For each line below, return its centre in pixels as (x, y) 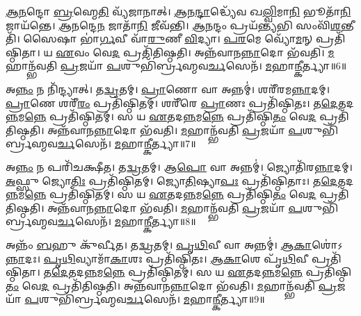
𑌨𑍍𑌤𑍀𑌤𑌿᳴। (347, 25)
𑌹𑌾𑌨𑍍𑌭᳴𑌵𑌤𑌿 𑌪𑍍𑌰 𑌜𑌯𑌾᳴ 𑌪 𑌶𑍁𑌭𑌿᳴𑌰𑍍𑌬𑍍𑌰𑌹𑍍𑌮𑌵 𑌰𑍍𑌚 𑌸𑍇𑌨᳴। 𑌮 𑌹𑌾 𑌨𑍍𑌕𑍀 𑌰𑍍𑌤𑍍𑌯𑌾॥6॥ (176, 66)
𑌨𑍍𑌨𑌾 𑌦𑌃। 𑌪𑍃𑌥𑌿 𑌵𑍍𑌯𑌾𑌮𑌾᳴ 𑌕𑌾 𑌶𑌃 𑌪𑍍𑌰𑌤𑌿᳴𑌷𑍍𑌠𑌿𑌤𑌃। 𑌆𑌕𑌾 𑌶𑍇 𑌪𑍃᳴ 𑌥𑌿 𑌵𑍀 (157, 258)
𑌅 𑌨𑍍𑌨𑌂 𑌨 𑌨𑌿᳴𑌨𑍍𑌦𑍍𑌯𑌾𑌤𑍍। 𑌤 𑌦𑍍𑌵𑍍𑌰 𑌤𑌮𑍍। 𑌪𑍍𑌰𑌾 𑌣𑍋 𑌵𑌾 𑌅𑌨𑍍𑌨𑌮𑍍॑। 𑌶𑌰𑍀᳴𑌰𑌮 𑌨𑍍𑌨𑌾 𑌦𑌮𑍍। (168, 89)
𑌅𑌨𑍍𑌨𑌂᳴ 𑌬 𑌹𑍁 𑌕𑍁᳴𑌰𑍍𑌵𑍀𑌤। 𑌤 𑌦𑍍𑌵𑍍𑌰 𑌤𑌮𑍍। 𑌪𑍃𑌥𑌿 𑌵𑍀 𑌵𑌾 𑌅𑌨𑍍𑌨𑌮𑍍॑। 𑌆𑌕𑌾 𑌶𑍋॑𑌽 (174, 244)
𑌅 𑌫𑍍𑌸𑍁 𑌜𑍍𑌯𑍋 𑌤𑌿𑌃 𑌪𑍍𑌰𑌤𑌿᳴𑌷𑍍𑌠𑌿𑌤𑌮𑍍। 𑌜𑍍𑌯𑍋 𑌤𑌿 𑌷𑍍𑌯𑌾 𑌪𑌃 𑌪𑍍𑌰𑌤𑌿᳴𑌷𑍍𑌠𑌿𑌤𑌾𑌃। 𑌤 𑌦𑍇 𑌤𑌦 (180, 180)
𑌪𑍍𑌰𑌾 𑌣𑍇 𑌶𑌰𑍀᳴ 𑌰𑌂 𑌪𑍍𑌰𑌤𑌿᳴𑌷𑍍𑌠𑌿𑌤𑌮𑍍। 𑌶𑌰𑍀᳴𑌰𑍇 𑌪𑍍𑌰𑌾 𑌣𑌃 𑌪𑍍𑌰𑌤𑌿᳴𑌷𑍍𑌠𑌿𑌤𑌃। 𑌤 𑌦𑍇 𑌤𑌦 (180, 102)
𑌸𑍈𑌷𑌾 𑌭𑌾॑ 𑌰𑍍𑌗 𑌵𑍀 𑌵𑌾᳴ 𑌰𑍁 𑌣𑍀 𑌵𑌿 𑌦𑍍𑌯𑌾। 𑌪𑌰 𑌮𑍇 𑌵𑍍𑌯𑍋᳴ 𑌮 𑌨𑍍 (168, 39)
